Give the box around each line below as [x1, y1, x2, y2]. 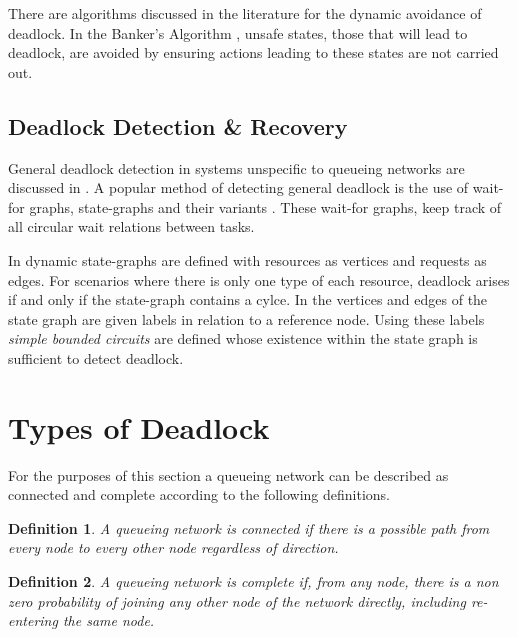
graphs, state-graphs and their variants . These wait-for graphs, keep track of [29, 196, 502, 217]
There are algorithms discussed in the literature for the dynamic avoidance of [8, 3, 482, 23]
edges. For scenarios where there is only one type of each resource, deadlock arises [8, 269, 510, 290]
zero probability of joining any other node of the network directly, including [8, 590, 466, 611]
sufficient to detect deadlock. [8, 347, 184, 368]
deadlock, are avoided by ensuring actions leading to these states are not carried [8, 42, 499, 63]
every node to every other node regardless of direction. [8, 537, 339, 558]
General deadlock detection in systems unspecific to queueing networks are [8, 157, 465, 178]
